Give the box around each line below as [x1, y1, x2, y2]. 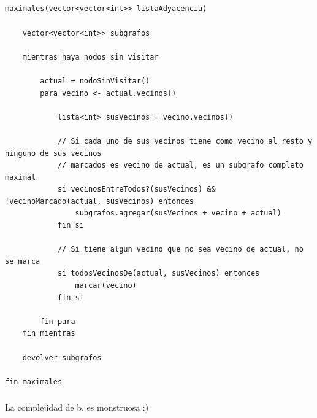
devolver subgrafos [22, 353, 102, 362]
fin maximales [5, 377, 63, 386]
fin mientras [22, 329, 75, 338]
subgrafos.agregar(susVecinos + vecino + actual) [75, 209, 282, 218]
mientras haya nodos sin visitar [22, 52, 159, 61]
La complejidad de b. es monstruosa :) [5, 401, 149, 414]
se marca [5, 257, 40, 266]
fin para [40, 317, 75, 326]
